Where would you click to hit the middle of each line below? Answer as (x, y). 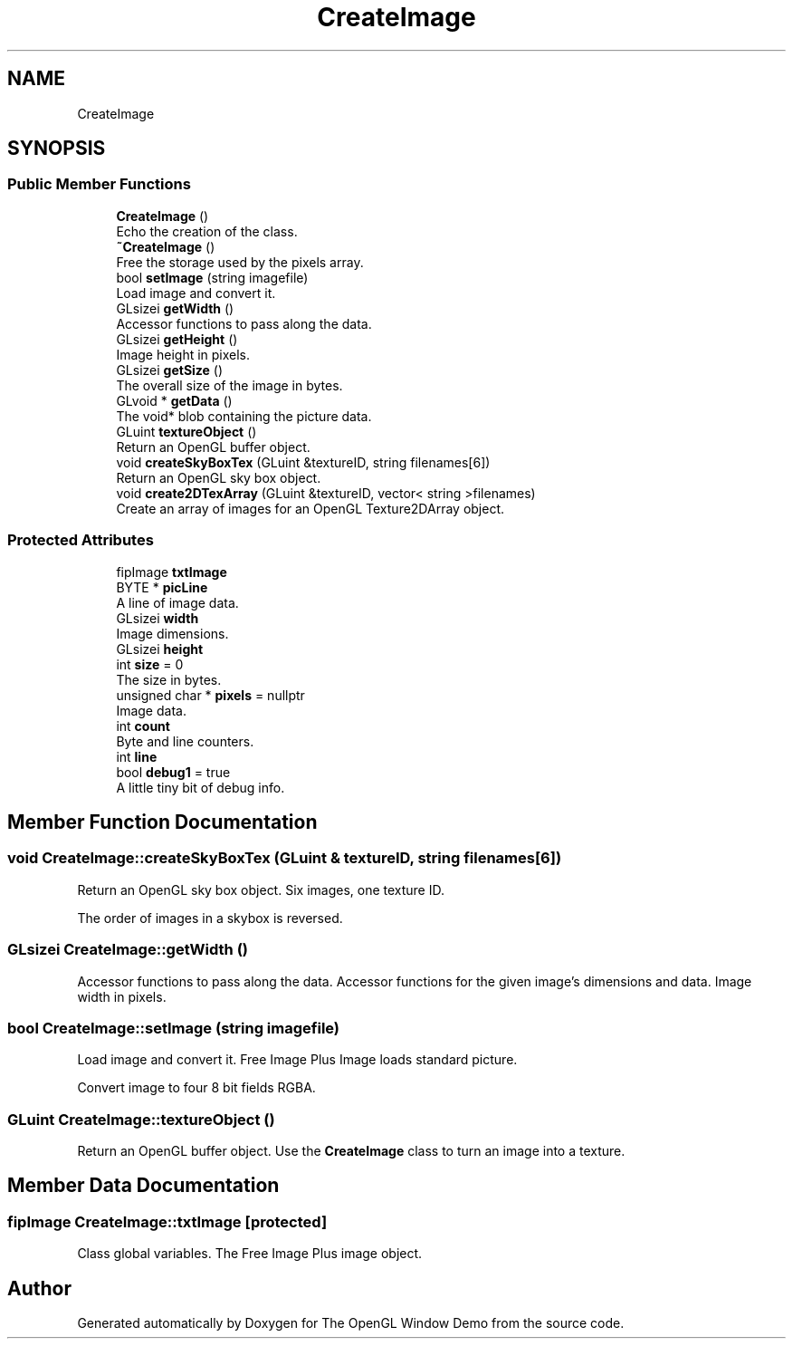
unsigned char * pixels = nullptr (210, 695)
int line (137, 756)
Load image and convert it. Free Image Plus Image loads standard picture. (297, 1060)
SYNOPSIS (57, 149)
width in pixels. (122, 996)
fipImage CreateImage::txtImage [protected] (167, 1221)
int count (143, 726)
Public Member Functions (99, 184)
